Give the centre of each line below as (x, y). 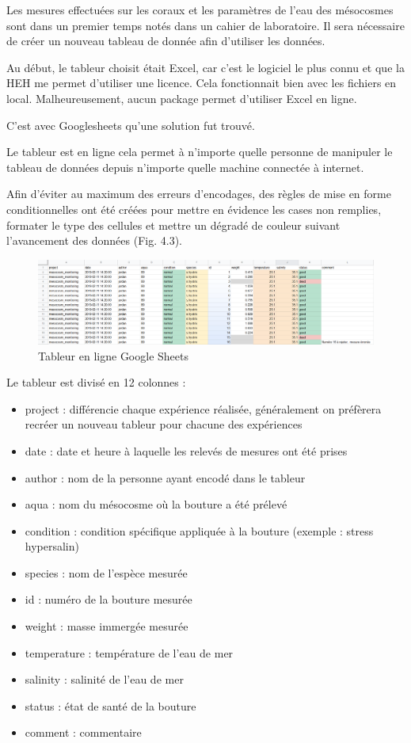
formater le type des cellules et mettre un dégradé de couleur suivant (173, 225)
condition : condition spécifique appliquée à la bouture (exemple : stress (199, 530)
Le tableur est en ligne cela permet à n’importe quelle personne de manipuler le (200, 152)
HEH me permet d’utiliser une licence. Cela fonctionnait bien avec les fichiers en (202, 83)
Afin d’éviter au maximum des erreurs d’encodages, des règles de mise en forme (199, 194)
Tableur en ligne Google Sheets (113, 355)
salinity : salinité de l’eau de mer (104, 679)
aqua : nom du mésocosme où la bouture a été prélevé (156, 504)
